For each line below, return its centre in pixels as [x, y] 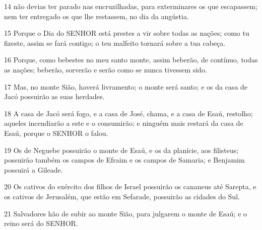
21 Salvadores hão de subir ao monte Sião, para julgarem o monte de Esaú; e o [126, 213]
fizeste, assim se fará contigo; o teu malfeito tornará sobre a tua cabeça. [115, 43]
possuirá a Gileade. [34, 169]
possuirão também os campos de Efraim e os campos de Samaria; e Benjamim [124, 160]
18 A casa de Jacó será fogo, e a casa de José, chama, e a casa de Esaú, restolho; [128, 113]
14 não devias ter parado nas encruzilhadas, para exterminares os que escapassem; [131, 6]
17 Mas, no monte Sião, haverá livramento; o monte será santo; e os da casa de [126, 86]
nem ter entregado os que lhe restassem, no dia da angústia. [96, 16]
